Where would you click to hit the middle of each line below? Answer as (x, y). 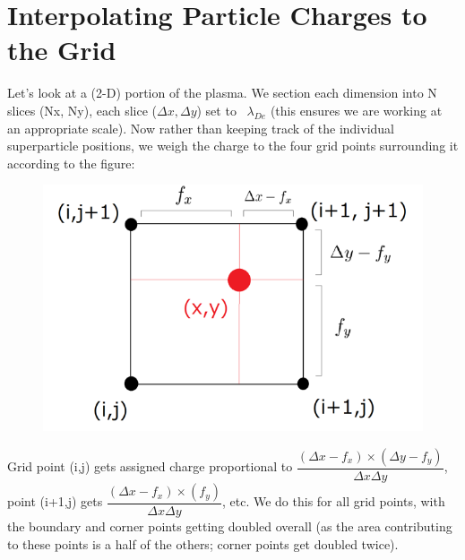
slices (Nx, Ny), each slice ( (82, 110)
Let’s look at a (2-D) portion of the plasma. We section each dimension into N (222, 93)
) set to (216, 110)
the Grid (62, 50)
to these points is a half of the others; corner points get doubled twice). (203, 543)
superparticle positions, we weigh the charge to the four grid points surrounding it (233, 146)
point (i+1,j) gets (55, 501)
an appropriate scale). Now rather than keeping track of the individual (201, 128)
